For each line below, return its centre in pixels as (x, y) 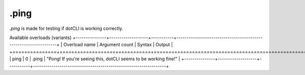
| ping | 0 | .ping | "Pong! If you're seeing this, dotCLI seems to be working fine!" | (95, 59)
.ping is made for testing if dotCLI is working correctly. (66, 28)
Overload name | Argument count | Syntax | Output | (118, 45)
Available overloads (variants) (40, 37)
